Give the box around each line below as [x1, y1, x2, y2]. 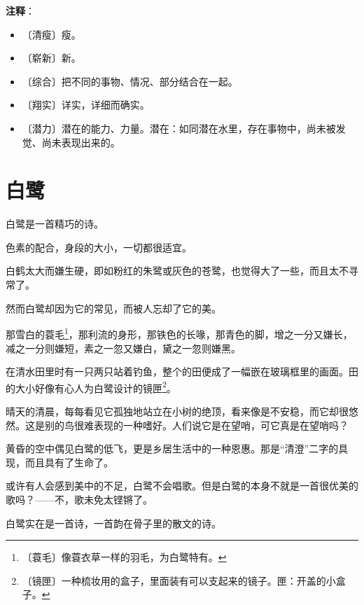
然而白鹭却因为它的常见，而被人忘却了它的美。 [6, 300, 221, 315]
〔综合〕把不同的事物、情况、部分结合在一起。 [22, 74, 238, 88]
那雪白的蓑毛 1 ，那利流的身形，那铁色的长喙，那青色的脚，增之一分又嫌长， [6, 325, 353, 341]
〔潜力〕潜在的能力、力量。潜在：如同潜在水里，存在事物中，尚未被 [22, 120, 336, 135]
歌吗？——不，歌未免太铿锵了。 [6, 492, 153, 506]
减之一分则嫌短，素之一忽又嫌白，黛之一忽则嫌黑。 [6, 340, 241, 355]
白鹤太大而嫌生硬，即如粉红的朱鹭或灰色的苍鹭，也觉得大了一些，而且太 [6, 263, 339, 278]
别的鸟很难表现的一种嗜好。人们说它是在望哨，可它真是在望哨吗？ [44, 417, 349, 432]
